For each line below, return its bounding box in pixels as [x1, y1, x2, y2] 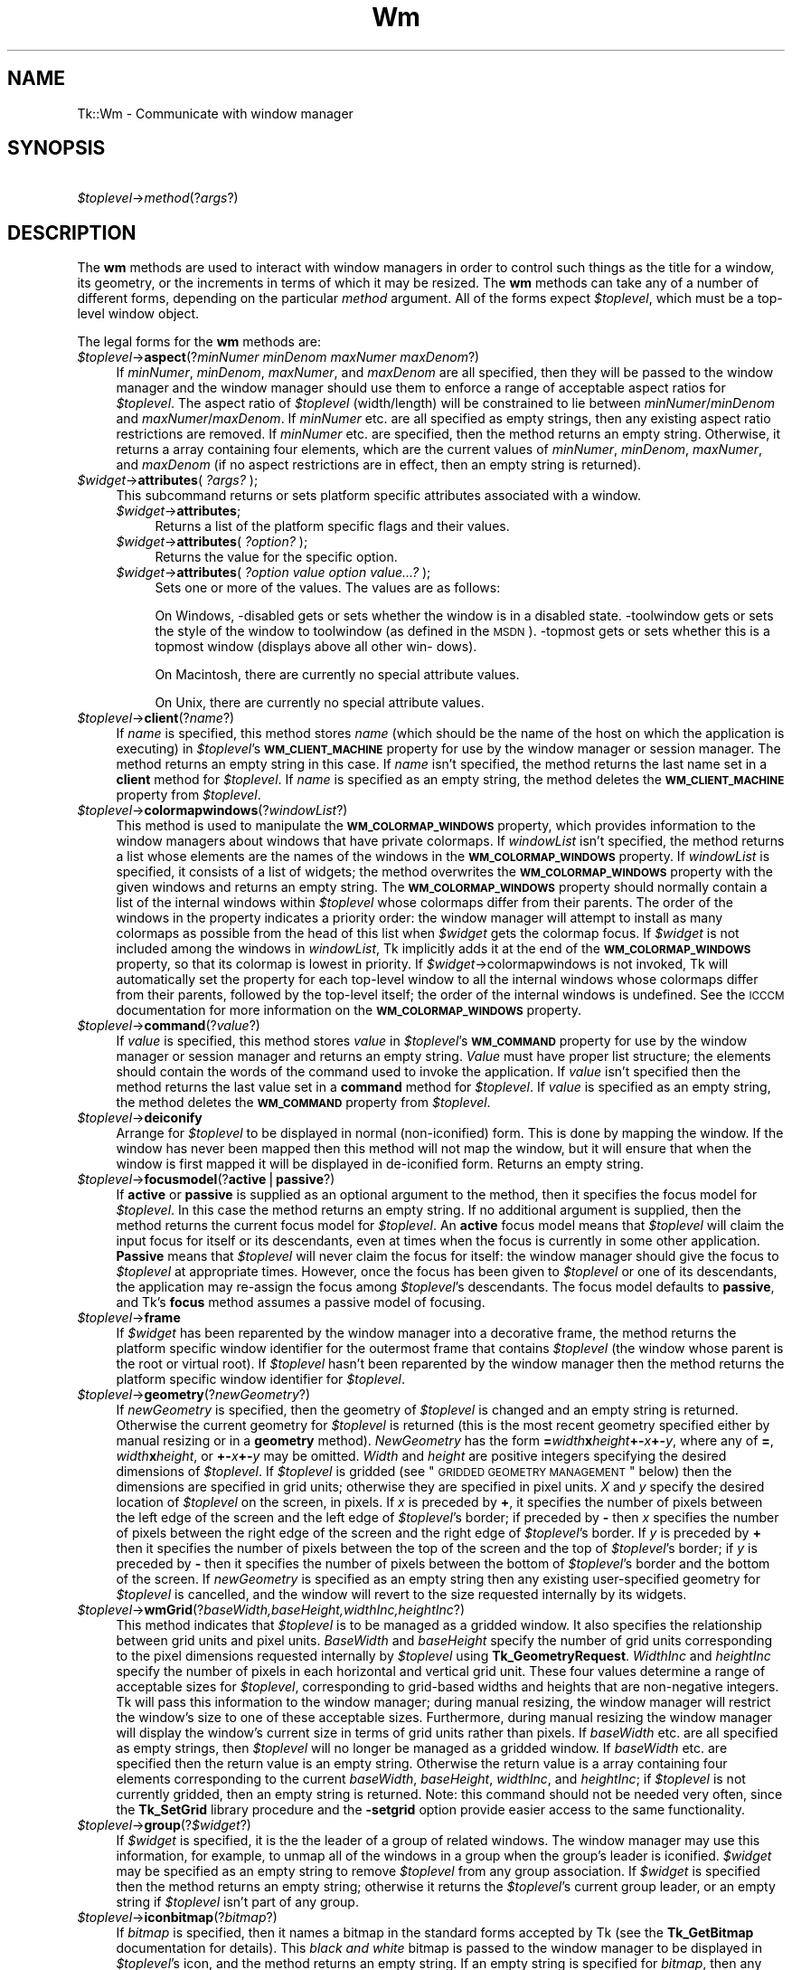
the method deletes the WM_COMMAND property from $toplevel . [116, 1094, 491, 1111]
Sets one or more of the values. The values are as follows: [155, 580, 501, 596]
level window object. [77, 306, 200, 322]
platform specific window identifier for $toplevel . [116, 1371, 405, 1388]
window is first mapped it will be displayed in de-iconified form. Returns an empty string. [116, 1156, 645, 1172]
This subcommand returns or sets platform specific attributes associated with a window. [116, 488, 641, 504]
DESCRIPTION [7, 221, 137, 244]
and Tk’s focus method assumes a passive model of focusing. [116, 1294, 486, 1311]
